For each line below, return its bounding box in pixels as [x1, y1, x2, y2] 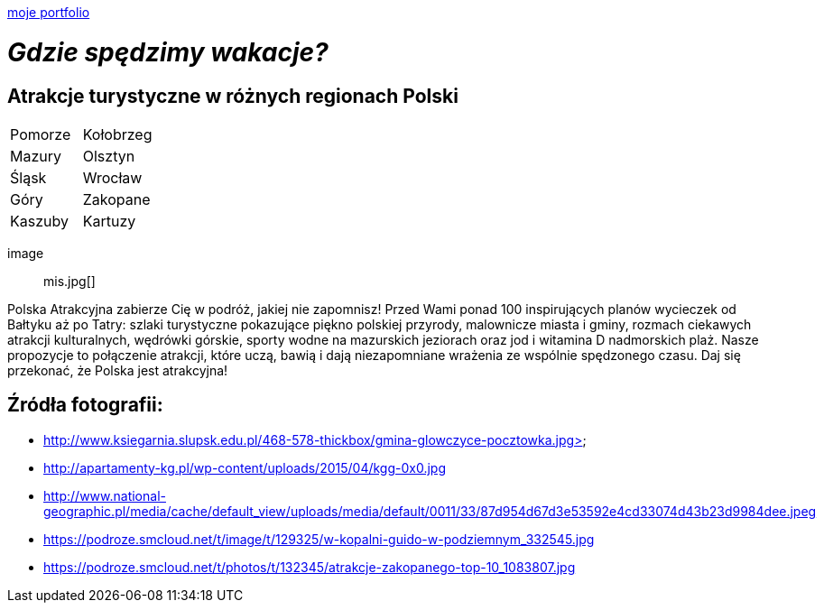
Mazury [10, 146, 61, 165]
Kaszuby [10, 211, 69, 230]
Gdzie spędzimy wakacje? [7, 36, 329, 68]
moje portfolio [7, 5, 90, 20]
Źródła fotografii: [7, 393, 163, 417]
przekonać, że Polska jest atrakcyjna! [7, 362, 228, 378]
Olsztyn [82, 146, 135, 165]
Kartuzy [82, 211, 136, 230]
